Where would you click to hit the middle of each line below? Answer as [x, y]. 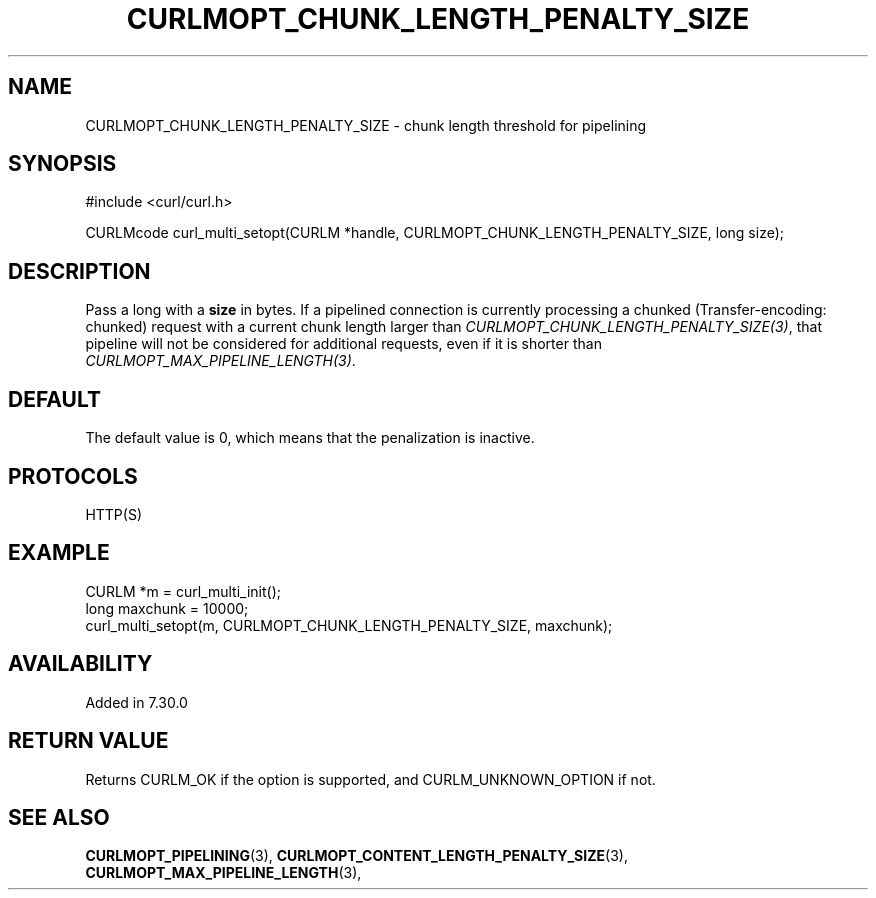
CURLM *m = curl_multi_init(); [183, 591]
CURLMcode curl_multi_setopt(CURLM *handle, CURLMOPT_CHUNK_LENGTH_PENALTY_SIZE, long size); [434, 233]
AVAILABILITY [80, 664]
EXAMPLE [59, 553]
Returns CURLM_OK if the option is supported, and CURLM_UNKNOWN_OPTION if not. [370, 779]
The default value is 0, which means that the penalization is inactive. [310, 438]
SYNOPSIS [62, 164]
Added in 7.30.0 [136, 702]
